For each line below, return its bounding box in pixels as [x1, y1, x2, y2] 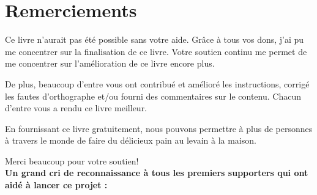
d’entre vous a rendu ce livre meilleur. [5, 101, 147, 114]
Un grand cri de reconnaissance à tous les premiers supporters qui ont [5, 166, 308, 179]
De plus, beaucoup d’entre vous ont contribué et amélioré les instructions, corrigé [5, 77, 310, 90]
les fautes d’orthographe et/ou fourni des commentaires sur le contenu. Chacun [5, 89, 301, 102]
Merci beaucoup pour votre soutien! [5, 154, 139, 167]
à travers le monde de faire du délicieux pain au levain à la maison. [5, 134, 256, 147]
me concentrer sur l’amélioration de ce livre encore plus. [5, 57, 215, 70]
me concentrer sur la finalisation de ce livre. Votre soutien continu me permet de [5, 45, 307, 57]
